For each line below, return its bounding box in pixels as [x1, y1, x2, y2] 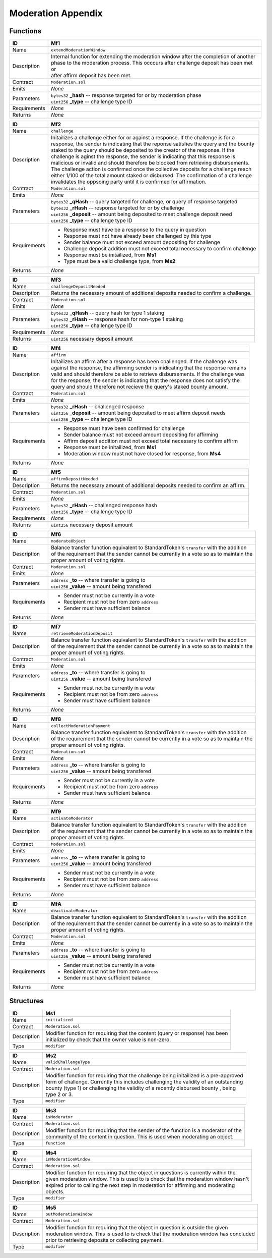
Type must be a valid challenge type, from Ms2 [63, 258, 176, 265]
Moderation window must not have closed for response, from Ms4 [63, 450, 221, 457]
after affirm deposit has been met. [51, 72, 132, 79]
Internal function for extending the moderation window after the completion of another [51, 53, 256, 60]
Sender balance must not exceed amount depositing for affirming [63, 431, 219, 439]
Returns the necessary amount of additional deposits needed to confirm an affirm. [51, 482, 246, 489]
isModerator [45, 1114, 73, 1120]
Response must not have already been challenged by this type [63, 233, 212, 240]
